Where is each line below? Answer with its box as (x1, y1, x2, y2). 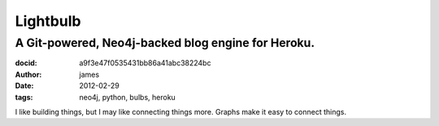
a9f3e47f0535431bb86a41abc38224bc (79, 58, 211, 68)
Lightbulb (15, 12, 81, 30)
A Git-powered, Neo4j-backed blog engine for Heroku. (15, 36, 315, 50)
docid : (15, 58, 37, 68)
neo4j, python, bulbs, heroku (79, 92, 176, 102)
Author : (15, 69, 42, 79)
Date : (15, 81, 34, 90)
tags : (15, 92, 33, 102)
